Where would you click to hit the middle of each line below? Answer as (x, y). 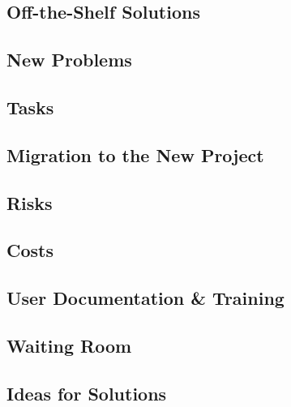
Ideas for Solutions (87, 393)
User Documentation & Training (145, 298)
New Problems (69, 60)
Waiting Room (69, 345)
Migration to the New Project (135, 154)
